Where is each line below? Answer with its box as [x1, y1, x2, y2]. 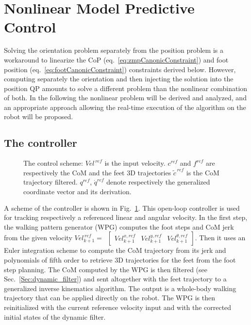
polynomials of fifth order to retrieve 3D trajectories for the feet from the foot [4, 255, 236, 265]
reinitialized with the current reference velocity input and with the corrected [4, 302, 232, 312]
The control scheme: [23, 158, 83, 168]
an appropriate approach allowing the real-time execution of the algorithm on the [4, 102, 246, 112]
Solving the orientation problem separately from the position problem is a [4, 45, 223, 55]
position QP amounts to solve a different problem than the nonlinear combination [4, 83, 248, 93]
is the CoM [186, 167, 219, 177]
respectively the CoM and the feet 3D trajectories [23, 167, 171, 177]
